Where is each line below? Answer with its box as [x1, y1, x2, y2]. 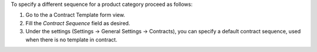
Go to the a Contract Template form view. [25, 12, 126, 19]
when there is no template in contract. [25, 36, 117, 43]
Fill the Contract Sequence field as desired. [25, 19, 130, 26]
